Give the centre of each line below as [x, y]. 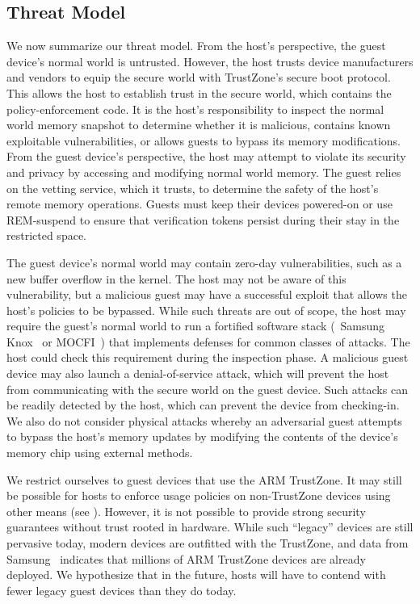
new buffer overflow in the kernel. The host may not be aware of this [176, 278]
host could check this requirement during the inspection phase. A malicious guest [208, 357]
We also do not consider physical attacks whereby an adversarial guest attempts [204, 420]
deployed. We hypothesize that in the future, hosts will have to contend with [196, 575]
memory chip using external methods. [100, 453]
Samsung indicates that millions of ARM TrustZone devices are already [186, 558]
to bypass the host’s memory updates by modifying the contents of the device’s [202, 436]
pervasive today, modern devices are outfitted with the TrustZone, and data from [208, 543]
